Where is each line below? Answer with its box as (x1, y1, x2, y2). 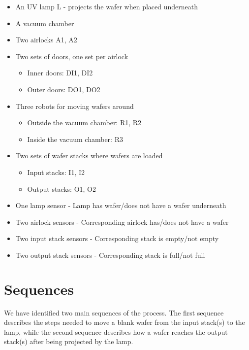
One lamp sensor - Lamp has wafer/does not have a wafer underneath (15, 200, 226, 210)
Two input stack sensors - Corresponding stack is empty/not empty (15, 233, 219, 244)
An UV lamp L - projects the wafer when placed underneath (15, 1, 198, 11)
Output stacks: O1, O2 (27, 183, 96, 194)
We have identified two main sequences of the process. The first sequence (4, 307, 224, 317)
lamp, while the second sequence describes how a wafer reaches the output (4, 326, 228, 337)
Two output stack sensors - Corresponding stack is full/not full (15, 249, 205, 260)
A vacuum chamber (15, 18, 74, 28)
